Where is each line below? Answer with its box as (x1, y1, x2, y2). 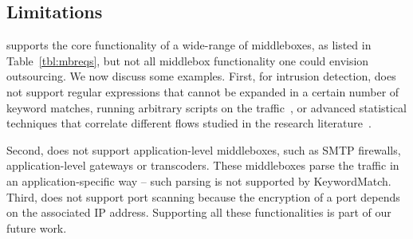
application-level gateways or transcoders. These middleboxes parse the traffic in (6, 157, 399, 174)
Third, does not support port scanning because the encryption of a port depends (6, 188, 400, 205)
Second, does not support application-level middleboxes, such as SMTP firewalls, (6, 141, 401, 158)
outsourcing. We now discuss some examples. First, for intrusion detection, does (6, 68, 396, 84)
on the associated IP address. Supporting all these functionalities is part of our (6, 204, 391, 221)
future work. (6, 219, 67, 236)
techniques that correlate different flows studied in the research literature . (6, 115, 372, 131)
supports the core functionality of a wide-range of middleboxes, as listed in (6, 37, 372, 53)
